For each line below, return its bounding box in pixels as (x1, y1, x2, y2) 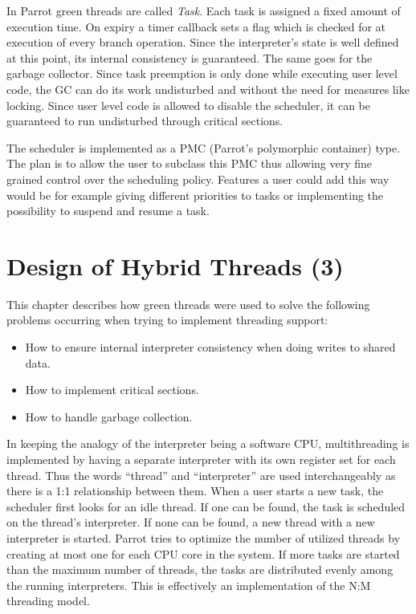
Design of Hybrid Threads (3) (6, 249, 344, 282)
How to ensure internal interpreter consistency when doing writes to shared (25, 339, 396, 356)
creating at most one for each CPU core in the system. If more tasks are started (6, 545, 400, 562)
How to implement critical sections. (25, 381, 199, 398)
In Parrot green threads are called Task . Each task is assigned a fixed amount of (6, 2, 401, 18)
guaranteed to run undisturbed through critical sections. (6, 112, 283, 129)
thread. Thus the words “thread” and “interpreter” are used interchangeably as (6, 466, 396, 483)
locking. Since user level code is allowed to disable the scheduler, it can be (6, 96, 371, 113)
